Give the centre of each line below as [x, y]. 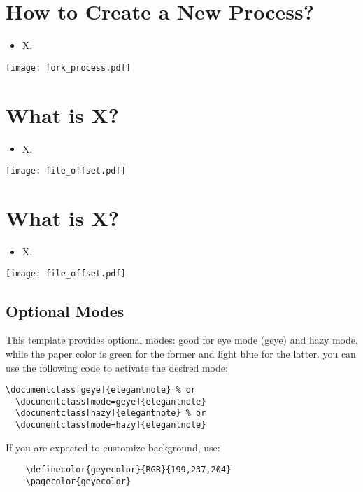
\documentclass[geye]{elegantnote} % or [101, 390]
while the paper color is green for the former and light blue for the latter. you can [181, 353]
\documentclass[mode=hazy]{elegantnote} [111, 425]
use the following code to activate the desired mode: [117, 367]
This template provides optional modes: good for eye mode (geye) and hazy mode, [182, 340]
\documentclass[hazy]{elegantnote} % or [111, 413]
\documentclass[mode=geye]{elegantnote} [111, 401]
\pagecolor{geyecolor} [78, 481]
